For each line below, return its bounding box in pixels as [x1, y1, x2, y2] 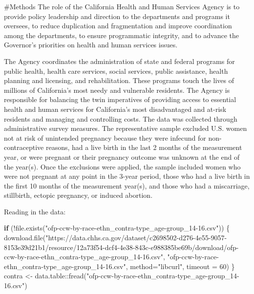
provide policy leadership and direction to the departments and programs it [4, 11, 230, 21]
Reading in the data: [4, 206, 66, 216]
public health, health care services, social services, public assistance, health [4, 65, 228, 76]
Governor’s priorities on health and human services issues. [4, 40, 178, 50]
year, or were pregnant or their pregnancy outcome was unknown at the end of [4, 151, 240, 162]
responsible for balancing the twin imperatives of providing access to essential [4, 94, 236, 105]
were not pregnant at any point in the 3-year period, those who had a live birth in [4, 171, 250, 181]
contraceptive [4, 142, 44, 152]
